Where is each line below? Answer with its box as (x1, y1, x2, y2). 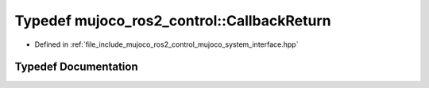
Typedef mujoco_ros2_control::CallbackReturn (14, 12, 331, 29)
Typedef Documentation (14, 60, 138, 74)
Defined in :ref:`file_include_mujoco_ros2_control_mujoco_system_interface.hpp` (34, 40, 299, 49)
